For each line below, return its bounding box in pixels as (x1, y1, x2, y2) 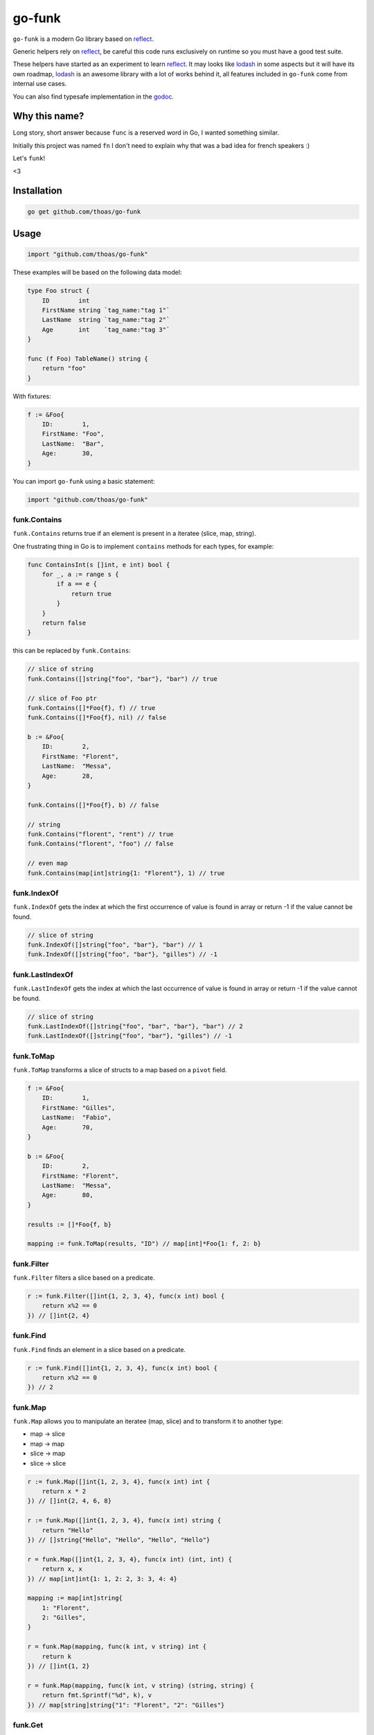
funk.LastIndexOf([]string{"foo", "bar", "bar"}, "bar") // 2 (27, 1022, 243, 1030)
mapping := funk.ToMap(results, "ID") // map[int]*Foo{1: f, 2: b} (27, 1239, 262, 1248)
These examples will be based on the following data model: (12, 268, 182, 277)
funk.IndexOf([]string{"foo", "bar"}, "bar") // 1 (27, 941, 204, 949)
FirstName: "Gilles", (42, 1103, 116, 1112)
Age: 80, (42, 1191, 93, 1199)
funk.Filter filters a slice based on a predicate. (12, 1273, 155, 1282)
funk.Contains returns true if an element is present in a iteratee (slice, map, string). (12, 530, 256, 538)
